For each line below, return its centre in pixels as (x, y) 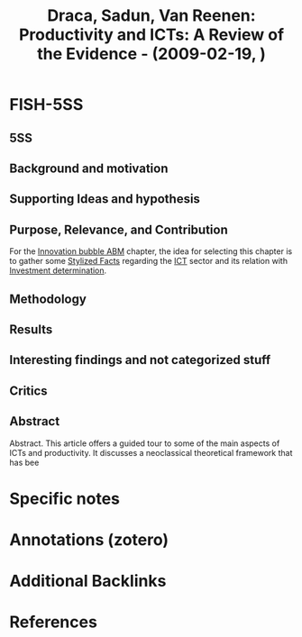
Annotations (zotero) (89, 539)
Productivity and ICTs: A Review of (151, 35)
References (53, 622)
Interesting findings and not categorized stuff (140, 360)
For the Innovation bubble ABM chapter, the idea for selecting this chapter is (151, 251)
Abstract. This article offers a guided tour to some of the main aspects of (145, 443)
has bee (24, 462)
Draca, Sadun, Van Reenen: (151, 16)
